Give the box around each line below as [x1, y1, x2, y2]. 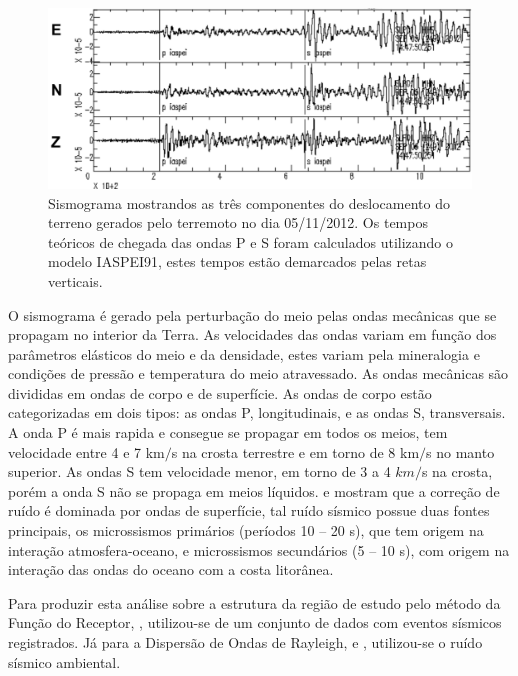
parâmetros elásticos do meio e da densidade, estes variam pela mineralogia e [8, 343, 480, 364]
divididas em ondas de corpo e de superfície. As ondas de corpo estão [8, 382, 432, 403]
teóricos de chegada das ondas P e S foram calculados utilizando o [48, 231, 454, 252]
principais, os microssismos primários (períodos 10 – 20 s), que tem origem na [8, 520, 484, 541]
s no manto [426, 441, 495, 462]
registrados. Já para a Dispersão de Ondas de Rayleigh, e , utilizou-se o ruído [8, 632, 483, 652]
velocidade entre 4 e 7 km [8, 441, 165, 462]
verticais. [48, 270, 103, 291]
